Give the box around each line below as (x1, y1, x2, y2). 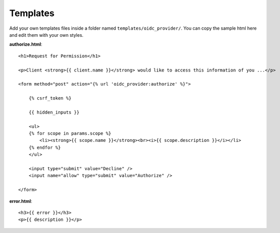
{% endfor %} (28, 144, 61, 150)
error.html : (9, 198, 33, 204)
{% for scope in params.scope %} (28, 131, 112, 136)
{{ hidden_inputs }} (28, 109, 80, 115)
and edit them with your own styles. (9, 32, 84, 38)
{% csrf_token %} (28, 96, 72, 101)
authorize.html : (9, 41, 43, 47)
